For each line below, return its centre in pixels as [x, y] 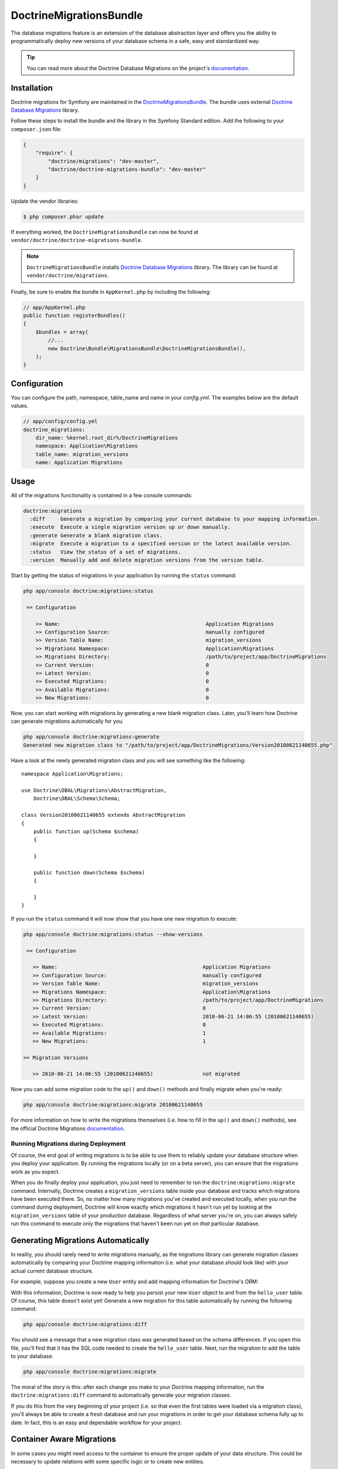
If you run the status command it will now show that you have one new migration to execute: [124, 918]
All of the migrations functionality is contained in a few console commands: [102, 495]
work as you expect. [35, 1172]
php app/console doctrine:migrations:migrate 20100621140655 [113, 1105]
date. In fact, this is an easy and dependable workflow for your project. [96, 1423]
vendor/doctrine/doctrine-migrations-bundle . [77, 240]
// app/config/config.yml [60, 421]
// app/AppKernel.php [54, 307]
